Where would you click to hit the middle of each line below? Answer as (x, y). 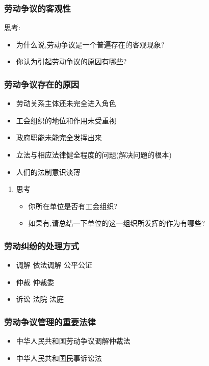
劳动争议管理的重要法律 (50, 321)
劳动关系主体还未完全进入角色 (66, 103)
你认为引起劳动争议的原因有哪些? (71, 61)
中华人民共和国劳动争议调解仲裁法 (73, 341)
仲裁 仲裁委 (35, 282)
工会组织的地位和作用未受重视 (66, 120)
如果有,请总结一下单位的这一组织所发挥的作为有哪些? (117, 223)
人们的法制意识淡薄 (48, 172)
